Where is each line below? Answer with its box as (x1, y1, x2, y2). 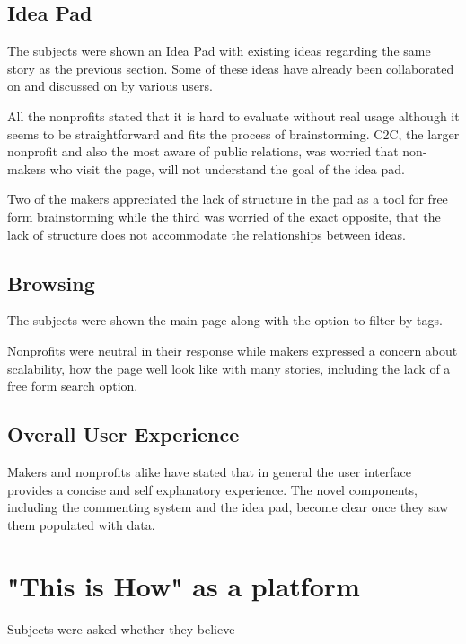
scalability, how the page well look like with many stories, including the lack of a (7, 358, 451, 377)
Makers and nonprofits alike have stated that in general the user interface (7, 462, 412, 481)
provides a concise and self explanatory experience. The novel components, (7, 480, 418, 498)
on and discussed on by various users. (7, 76, 213, 95)
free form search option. (7, 376, 138, 395)
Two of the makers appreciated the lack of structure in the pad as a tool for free (7, 190, 448, 208)
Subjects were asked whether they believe (7, 620, 235, 639)
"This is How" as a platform (7, 568, 360, 604)
